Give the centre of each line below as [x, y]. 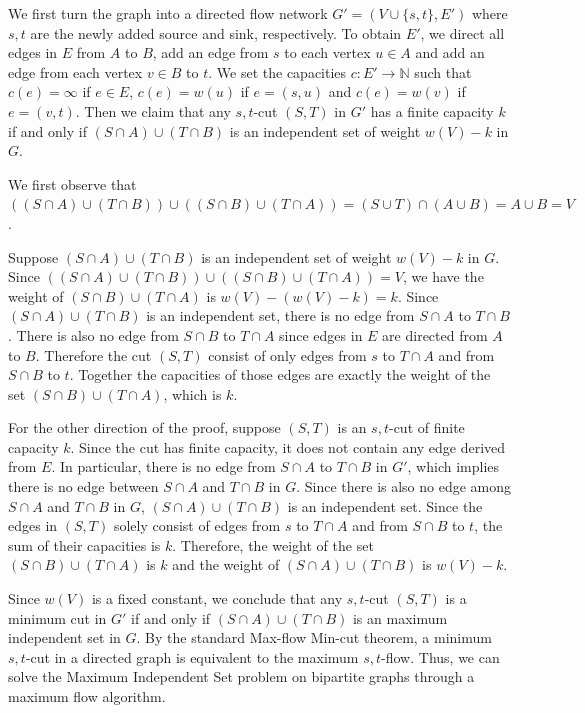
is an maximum [400, 617]
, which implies [453, 466]
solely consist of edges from [197, 525]
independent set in [64, 637]
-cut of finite [426, 427]
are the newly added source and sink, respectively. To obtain [216, 32]
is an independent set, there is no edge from [280, 315]
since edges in [321, 334]
